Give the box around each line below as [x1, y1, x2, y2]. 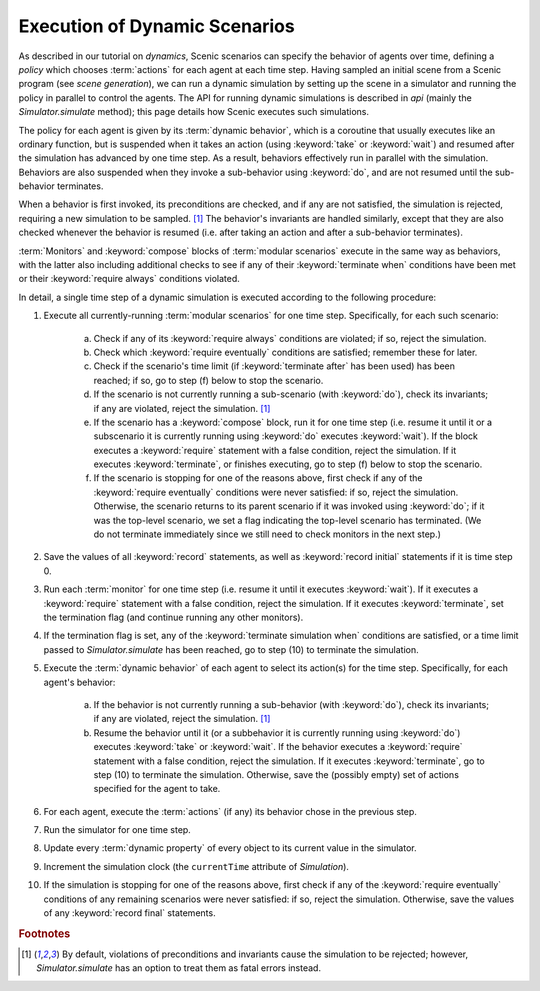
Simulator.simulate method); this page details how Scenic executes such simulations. [18, 106, 370, 118]
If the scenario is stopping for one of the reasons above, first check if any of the [93, 472, 423, 484]
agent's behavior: [43, 676, 116, 688]
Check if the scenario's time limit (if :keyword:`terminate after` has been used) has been [93, 360, 455, 372]
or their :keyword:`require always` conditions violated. [18, 273, 240, 285]
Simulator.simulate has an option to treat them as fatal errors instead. [36, 962, 322, 974]
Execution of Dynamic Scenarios [18, 15, 295, 37]
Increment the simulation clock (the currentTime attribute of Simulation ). [43, 860, 350, 872]
